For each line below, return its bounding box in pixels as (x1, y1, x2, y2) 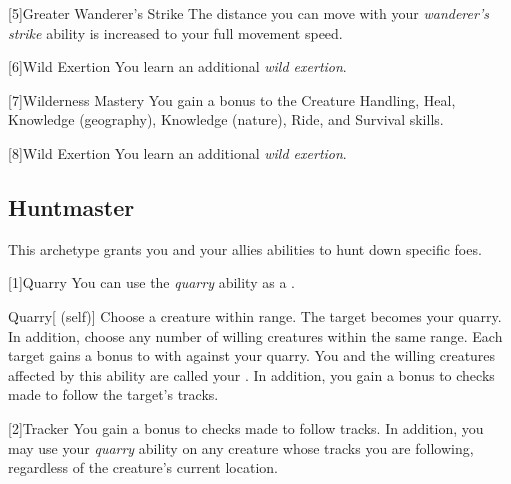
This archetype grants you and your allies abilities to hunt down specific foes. (8, 238, 482, 259)
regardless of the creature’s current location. (8, 457, 278, 478)
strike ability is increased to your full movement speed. (8, 22, 343, 43)
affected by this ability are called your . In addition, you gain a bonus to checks (8, 364, 495, 385)
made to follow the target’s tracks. (8, 384, 219, 405)
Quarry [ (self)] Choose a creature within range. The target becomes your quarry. (8, 305, 502, 326)
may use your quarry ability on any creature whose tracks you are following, (8, 437, 474, 458)
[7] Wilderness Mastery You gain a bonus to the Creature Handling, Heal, (8, 89, 456, 110)
